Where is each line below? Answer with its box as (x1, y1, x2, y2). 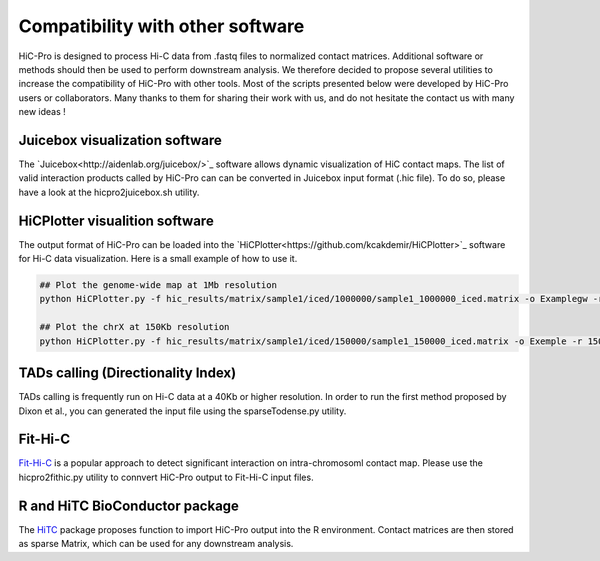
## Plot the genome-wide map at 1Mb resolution (39, 280, 277, 291)
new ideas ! (18, 106, 67, 118)
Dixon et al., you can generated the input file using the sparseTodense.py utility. (18, 405, 347, 417)
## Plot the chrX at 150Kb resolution (39, 321, 230, 333)
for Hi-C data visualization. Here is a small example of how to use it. (18, 253, 298, 265)
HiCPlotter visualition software (18, 212, 214, 229)
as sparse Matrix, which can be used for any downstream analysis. (18, 538, 294, 550)
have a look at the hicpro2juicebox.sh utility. (18, 186, 200, 198)
